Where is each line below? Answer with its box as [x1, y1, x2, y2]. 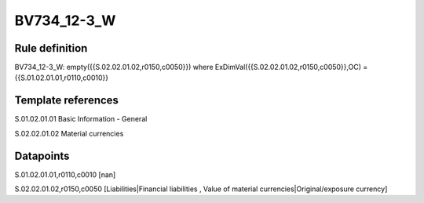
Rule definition [14, 42, 88, 55]
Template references [14, 94, 119, 107]
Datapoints [14, 149, 70, 162]
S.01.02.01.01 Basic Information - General [14, 114, 148, 124]
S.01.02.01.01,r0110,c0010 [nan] [14, 169, 116, 179]
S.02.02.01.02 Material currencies [14, 129, 124, 138]
